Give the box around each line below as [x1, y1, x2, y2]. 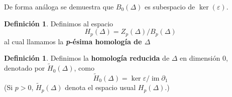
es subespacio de [144, 1, 195, 11]
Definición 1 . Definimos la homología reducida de [4, 53, 170, 63]
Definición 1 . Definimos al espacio [4, 18, 113, 28]
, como [74, 63, 94, 73]
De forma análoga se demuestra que [4, 1, 114, 11]
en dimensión [180, 53, 220, 63]
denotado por [4, 63, 45, 73]
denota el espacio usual [65, 82, 136, 93]
